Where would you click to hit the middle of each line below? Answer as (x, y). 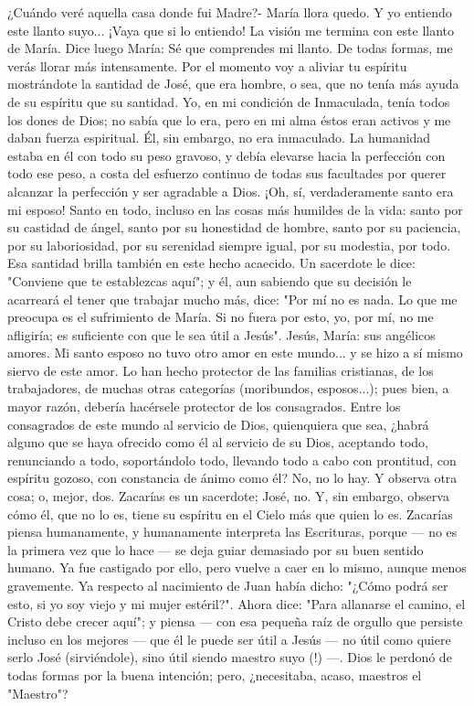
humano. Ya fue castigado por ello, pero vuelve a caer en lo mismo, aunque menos (237, 567)
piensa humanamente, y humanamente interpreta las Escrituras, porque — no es (232, 532)
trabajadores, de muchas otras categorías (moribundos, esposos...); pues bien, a (228, 388)
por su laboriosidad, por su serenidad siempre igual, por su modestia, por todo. (229, 245)
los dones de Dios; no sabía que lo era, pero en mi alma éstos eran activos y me (229, 119)
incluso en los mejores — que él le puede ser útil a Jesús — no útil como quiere (229, 639)
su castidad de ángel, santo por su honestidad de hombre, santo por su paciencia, (234, 227)
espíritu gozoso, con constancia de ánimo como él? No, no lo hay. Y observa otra (232, 478)
